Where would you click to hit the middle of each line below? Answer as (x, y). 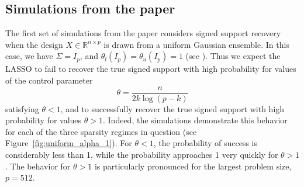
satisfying (22, 108)
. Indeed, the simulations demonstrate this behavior (195, 120)
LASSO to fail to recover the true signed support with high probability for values (151, 69)
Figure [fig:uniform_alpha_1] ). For (69, 143)
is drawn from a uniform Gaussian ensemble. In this (196, 44)
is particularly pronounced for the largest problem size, (193, 166)
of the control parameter (49, 80)
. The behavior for (38, 166)
